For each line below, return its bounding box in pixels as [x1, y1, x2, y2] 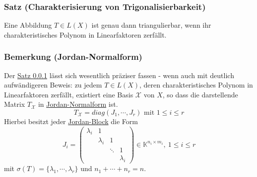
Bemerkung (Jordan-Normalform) [4, 50, 142, 63]
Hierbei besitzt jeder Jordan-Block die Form [4, 116, 138, 126]
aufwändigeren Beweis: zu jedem [4, 80, 102, 90]
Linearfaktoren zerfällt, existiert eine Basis [4, 89, 133, 99]
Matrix [4, 99, 25, 109]
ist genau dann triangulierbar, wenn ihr [91, 20, 211, 30]
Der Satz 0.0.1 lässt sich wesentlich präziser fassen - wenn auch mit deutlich [4, 70, 234, 80]
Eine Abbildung [4, 20, 52, 30]
